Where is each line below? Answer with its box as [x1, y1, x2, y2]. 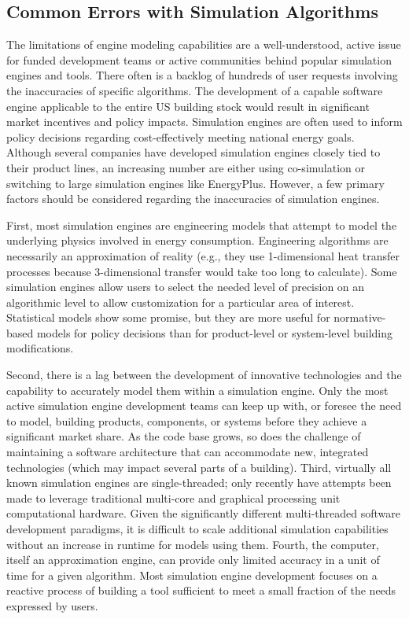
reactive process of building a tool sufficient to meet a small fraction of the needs [6, 582, 396, 599]
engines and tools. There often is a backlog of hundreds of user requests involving [6, 67, 398, 83]
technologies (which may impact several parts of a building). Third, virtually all [6, 459, 392, 475]
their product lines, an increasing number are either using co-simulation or [6, 159, 365, 175]
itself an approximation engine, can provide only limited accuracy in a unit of [6, 551, 380, 568]
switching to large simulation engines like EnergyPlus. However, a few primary [6, 175, 385, 191]
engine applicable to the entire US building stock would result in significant [6, 98, 370, 114]
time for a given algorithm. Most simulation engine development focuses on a [6, 566, 378, 583]
